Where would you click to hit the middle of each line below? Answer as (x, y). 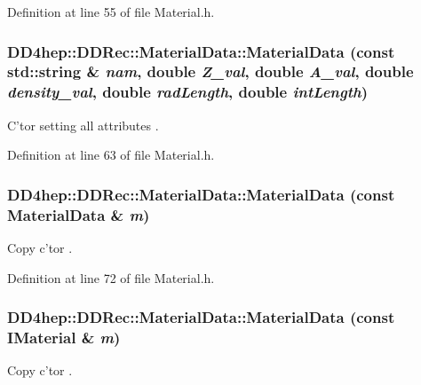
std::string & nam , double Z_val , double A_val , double (210, 71)
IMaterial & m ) (64, 338)
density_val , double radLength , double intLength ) (187, 92)
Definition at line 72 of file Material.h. (111, 277)
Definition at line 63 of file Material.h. (111, 155)
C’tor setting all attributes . (83, 125)
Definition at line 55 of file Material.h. (111, 12)
